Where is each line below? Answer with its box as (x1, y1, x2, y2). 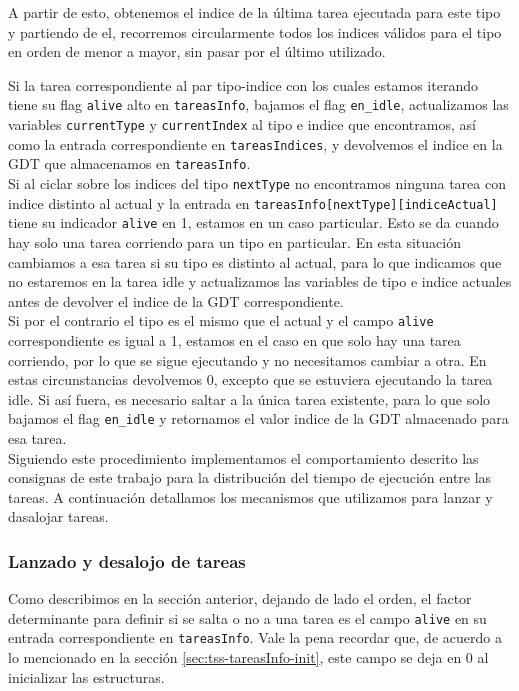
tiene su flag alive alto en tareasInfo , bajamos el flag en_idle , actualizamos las (8, 94, 509, 115)
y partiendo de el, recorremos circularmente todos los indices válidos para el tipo (8, 21, 502, 42)
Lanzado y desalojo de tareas (8, 548, 246, 573)
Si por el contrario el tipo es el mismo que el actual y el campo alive (8, 310, 434, 331)
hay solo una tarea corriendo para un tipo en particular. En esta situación (8, 231, 461, 252)
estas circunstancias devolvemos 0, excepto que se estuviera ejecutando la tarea (8, 369, 493, 390)
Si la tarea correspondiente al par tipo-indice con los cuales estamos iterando (8, 74, 478, 95)
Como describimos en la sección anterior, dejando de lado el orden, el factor (8, 588, 472, 609)
